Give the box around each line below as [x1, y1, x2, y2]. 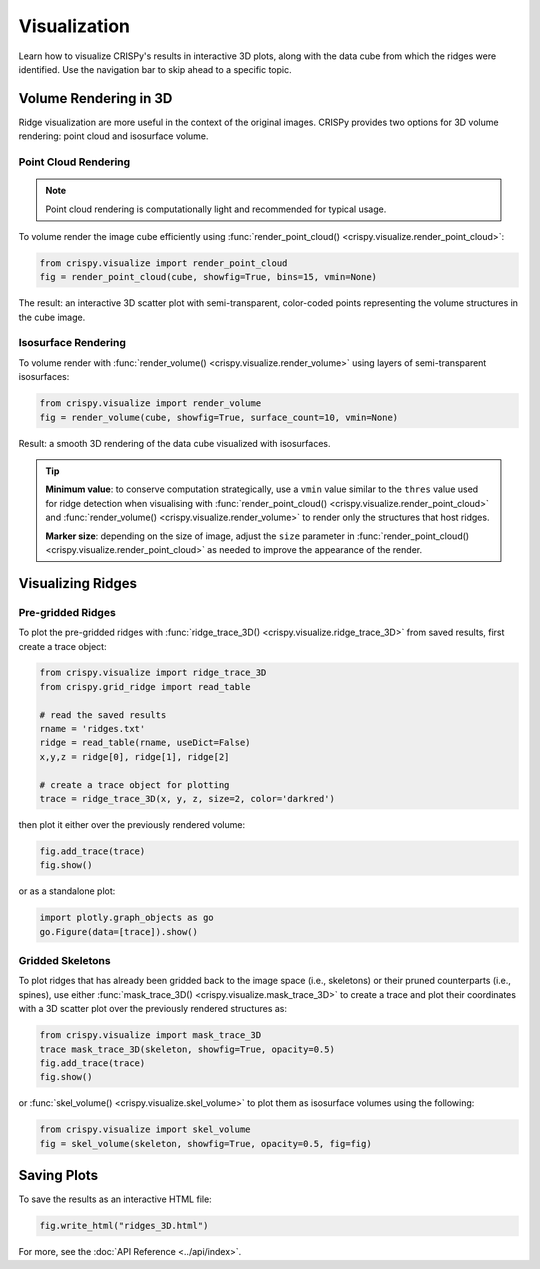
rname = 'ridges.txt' [39, 723, 146, 735]
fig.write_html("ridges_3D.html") [39, 1220, 209, 1232]
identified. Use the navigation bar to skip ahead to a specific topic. [18, 63, 292, 75]
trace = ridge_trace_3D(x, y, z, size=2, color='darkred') [39, 793, 335, 804]
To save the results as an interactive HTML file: [18, 1193, 212, 1205]
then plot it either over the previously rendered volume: [18, 818, 245, 830]
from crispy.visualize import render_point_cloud [39, 257, 288, 269]
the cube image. [18, 311, 86, 323]
